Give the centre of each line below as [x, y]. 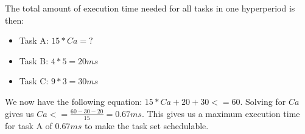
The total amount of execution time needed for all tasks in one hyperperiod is [150, 8]
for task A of [29, 125]
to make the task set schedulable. [147, 125]
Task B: [34, 60]
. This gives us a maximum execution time [221, 113]
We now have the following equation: [74, 101]
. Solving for [263, 101]
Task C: [34, 81]
